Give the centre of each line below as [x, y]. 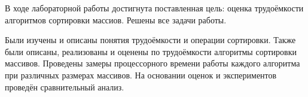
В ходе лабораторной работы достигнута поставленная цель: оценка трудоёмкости [154, 8]
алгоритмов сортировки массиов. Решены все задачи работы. [116, 19]
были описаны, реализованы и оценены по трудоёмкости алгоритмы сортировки [151, 51]
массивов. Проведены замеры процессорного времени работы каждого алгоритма [153, 63]
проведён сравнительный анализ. [65, 87]
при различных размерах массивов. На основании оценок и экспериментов [141, 75]
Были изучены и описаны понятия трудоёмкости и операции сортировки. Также [150, 40]
